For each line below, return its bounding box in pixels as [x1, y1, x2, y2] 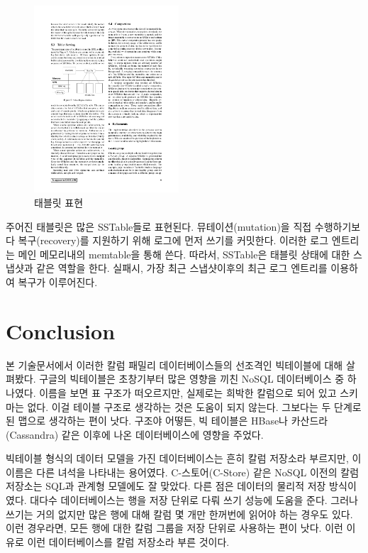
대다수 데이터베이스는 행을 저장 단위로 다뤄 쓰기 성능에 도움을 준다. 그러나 [30, 493, 358, 508]
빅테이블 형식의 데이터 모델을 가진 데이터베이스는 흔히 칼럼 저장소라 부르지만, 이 [6, 451, 362, 466]
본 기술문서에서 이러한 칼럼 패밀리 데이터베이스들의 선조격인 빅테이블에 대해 [6, 357, 343, 372]
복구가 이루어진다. [18, 275, 98, 290]
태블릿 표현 [34, 195, 84, 210]
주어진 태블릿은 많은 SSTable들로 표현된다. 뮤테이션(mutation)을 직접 [6, 219, 312, 234]
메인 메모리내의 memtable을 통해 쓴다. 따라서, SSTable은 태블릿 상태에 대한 [18, 246, 350, 261]
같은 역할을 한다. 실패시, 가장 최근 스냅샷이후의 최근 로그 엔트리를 [36, 261, 328, 275]
